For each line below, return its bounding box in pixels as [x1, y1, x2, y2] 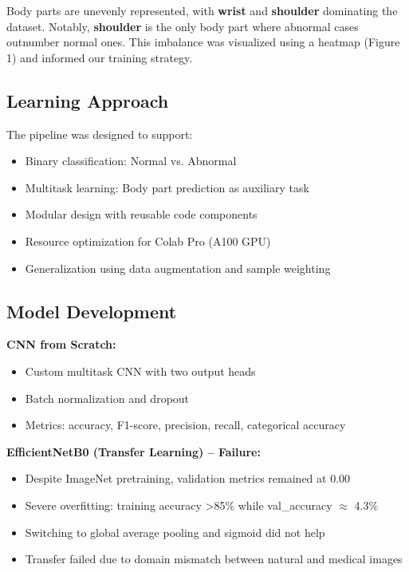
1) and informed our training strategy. [6, 49, 193, 65]
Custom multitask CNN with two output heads [25, 362, 256, 379]
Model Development [6, 298, 177, 323]
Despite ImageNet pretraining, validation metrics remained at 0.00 [25, 470, 351, 487]
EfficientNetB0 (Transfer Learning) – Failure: [6, 443, 261, 460]
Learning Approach [6, 88, 169, 112]
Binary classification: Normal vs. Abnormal [25, 152, 237, 169]
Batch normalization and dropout [25, 389, 190, 406]
